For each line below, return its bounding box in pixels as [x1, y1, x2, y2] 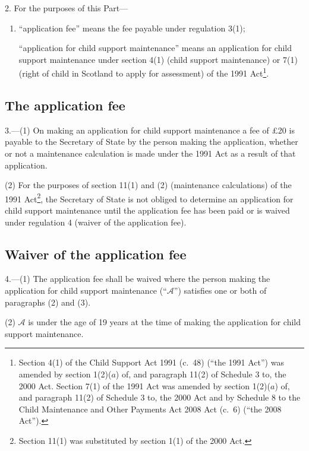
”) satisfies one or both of [174, 284, 267, 297]
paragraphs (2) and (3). [5, 296, 91, 308]
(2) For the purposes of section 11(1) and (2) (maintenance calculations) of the [5, 179, 292, 191]
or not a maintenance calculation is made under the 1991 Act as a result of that [5, 147, 296, 160]
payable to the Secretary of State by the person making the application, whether [5, 135, 298, 148]
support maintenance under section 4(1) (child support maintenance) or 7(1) [18, 53, 298, 65]
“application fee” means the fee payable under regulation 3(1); [18, 21, 245, 34]
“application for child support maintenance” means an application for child [18, 42, 292, 54]
